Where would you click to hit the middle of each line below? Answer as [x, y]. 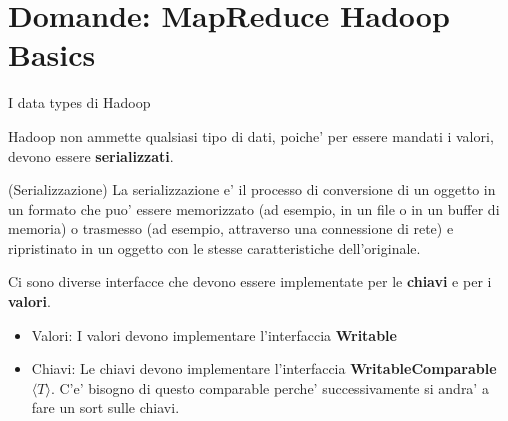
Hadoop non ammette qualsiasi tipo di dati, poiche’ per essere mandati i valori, [251, 135]
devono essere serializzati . [91, 155]
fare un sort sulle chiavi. [105, 407]
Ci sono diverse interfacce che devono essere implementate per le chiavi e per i [250, 281]
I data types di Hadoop [79, 102]
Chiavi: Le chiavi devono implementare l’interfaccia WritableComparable [264, 368]
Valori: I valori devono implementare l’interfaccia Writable [214, 334]
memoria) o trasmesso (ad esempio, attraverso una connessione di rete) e [231, 228]
